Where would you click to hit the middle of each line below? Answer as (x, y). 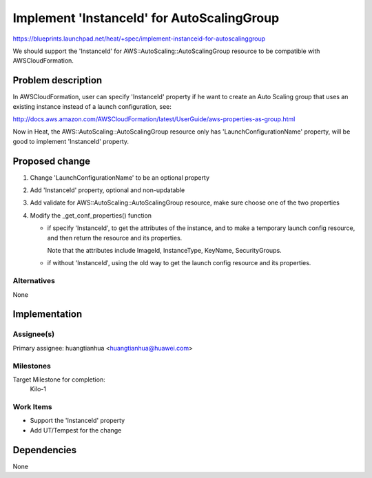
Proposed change (52, 161)
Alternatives (34, 281)
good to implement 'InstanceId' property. (71, 141)
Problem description (58, 80)
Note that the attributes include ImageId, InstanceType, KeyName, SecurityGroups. (164, 251)
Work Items (32, 407)
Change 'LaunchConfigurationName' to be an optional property (120, 177)
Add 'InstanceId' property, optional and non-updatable (107, 190)
